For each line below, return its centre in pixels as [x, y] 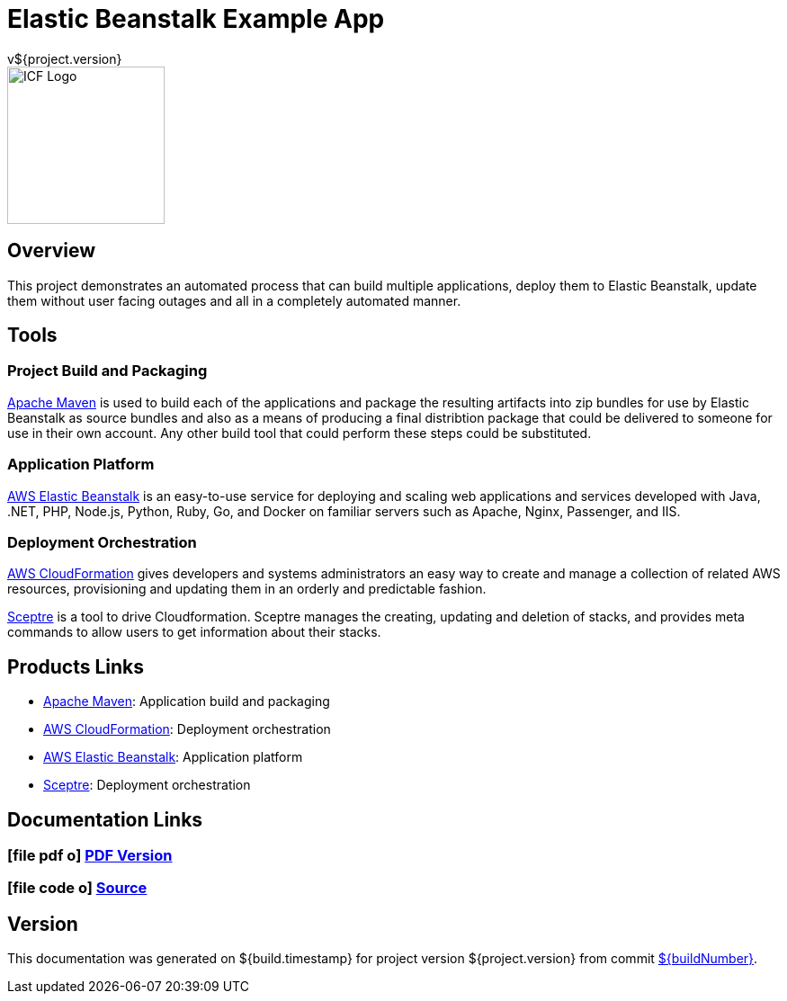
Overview [52, 251]
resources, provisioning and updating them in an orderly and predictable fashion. [247, 589]
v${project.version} [65, 58]
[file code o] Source [77, 888]
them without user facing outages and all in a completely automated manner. [234, 300]
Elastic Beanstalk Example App [196, 19]
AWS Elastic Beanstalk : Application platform [173, 757]
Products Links [76, 666]
